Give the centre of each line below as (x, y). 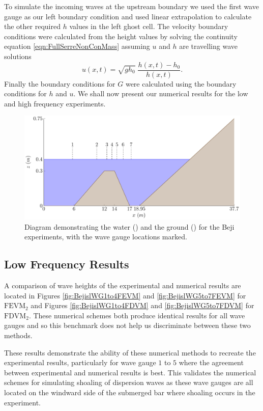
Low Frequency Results (67, 264)
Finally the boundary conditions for (60, 83)
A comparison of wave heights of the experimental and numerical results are (123, 285)
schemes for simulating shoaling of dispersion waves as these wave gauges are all (129, 382)
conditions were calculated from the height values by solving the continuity (121, 36)
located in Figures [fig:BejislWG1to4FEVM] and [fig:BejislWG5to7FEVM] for (125, 295)
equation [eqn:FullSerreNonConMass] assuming (77, 46)
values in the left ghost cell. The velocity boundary (149, 26)
